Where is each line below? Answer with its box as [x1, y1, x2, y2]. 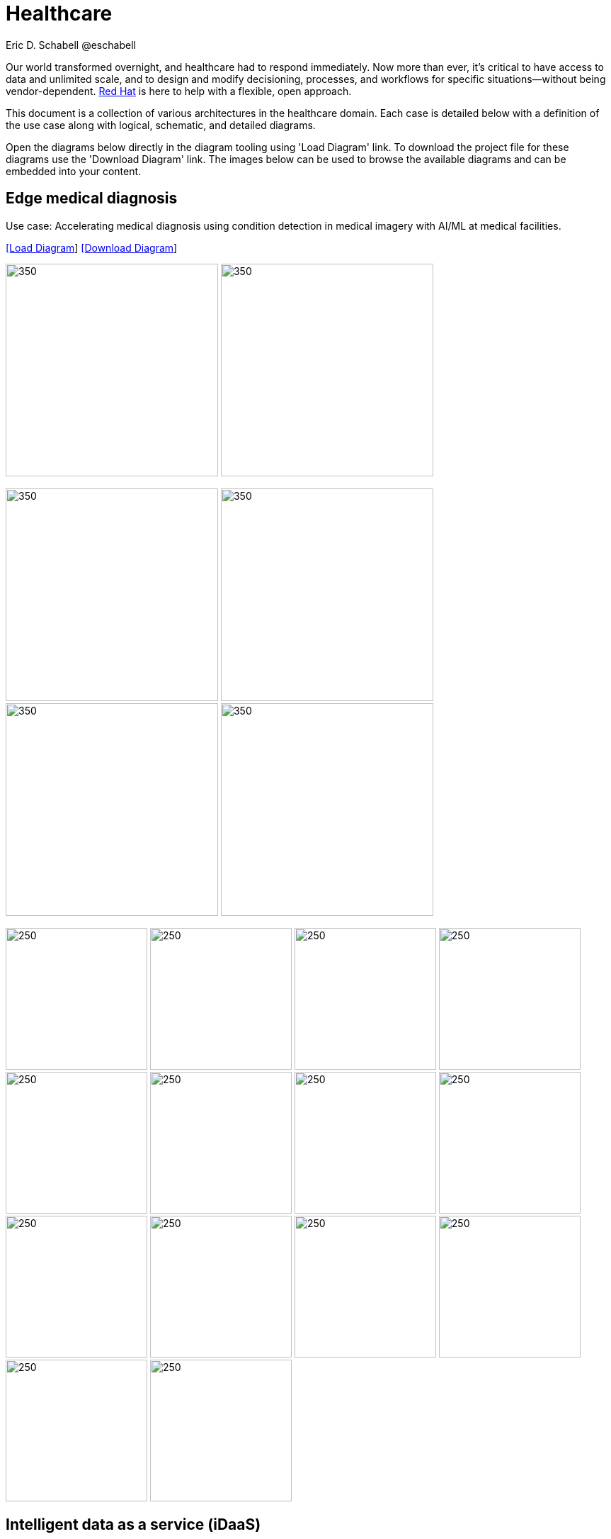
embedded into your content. [6, 164, 142, 177]
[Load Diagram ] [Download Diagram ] [6, 241, 178, 254]
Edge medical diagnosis [6, 189, 178, 208]
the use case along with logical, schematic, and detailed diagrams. [6, 118, 316, 131]
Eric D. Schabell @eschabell [6, 38, 136, 51]
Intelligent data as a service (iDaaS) [6, 1516, 261, 1534]
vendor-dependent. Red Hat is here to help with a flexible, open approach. [6, 84, 352, 97]
